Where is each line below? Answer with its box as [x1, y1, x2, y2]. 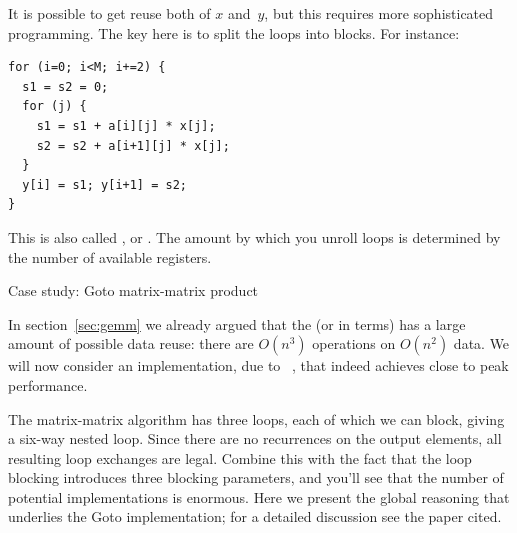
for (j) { [22, 99, 87, 114]
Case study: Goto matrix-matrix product [8, 280, 259, 301]
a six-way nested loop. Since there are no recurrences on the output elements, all [8, 428, 502, 449]
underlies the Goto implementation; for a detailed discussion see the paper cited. [8, 506, 502, 527]
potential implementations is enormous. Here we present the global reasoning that [8, 486, 510, 507]
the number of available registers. [8, 246, 212, 267]
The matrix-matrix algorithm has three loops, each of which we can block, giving [8, 408, 505, 429]
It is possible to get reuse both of [8, 3, 211, 23]
